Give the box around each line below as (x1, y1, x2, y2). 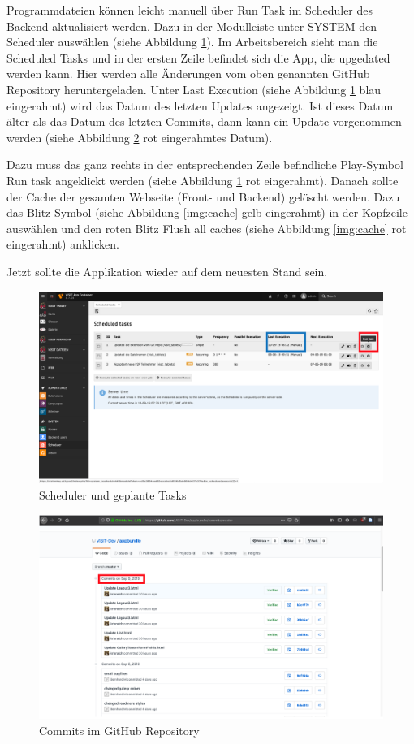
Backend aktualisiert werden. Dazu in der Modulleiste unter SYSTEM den (6, 17, 377, 34)
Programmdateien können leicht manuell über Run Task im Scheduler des (6, 2, 373, 18)
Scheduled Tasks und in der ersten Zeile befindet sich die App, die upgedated (6, 49, 390, 66)
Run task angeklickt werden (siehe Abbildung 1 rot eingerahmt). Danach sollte (6, 171, 399, 188)
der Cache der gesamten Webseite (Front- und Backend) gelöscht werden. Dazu (6, 188, 400, 205)
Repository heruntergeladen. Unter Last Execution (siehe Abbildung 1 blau (6, 80, 382, 97)
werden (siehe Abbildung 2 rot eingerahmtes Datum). (6, 128, 273, 145)
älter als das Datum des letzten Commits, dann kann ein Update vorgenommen (6, 113, 402, 130)
